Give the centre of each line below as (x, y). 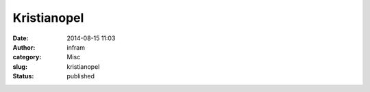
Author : (24, 47)
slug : (20, 66)
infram (76, 47)
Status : (23, 76)
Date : (21, 38)
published (81, 76)
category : (27, 57)
